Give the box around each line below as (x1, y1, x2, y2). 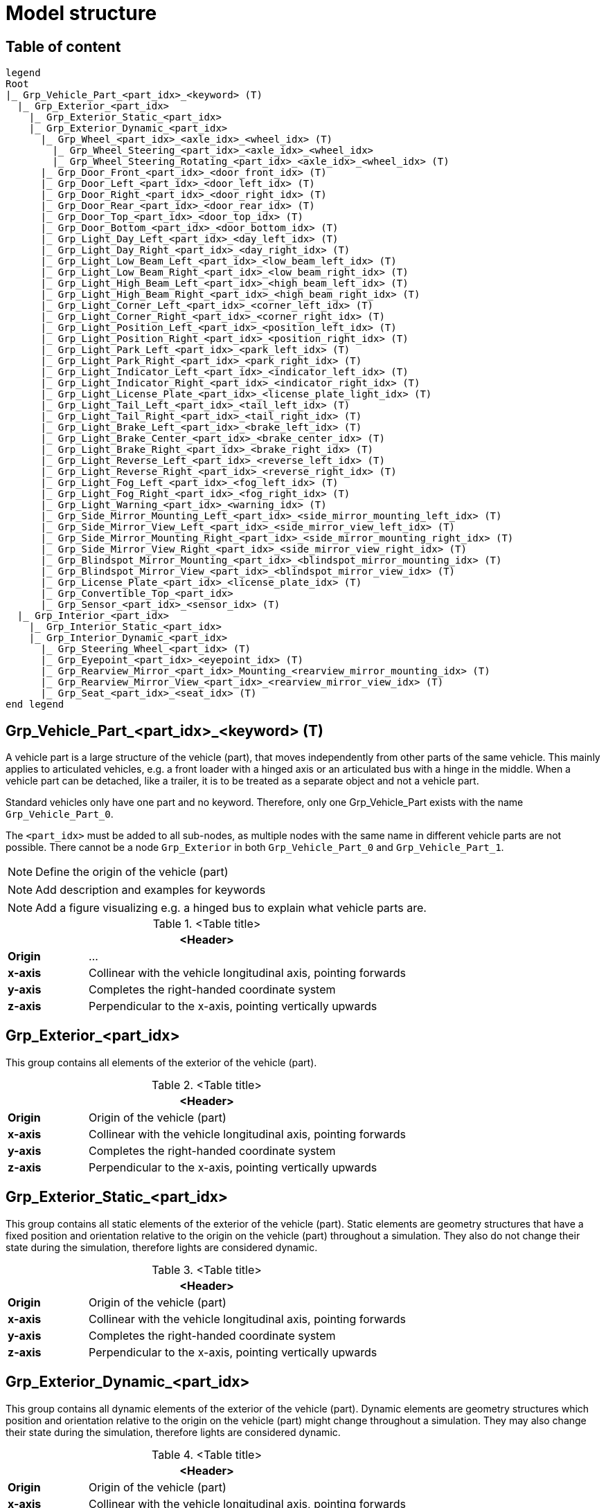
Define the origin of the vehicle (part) (35, 865, 229, 879)
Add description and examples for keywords (35, 883, 266, 897)
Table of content (6, 37, 121, 55)
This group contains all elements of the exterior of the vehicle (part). (6, 1056, 317, 1068)
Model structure (6, 1, 157, 25)
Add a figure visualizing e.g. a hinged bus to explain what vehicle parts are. (35, 901, 427, 915)
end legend (6, 699, 64, 710)
